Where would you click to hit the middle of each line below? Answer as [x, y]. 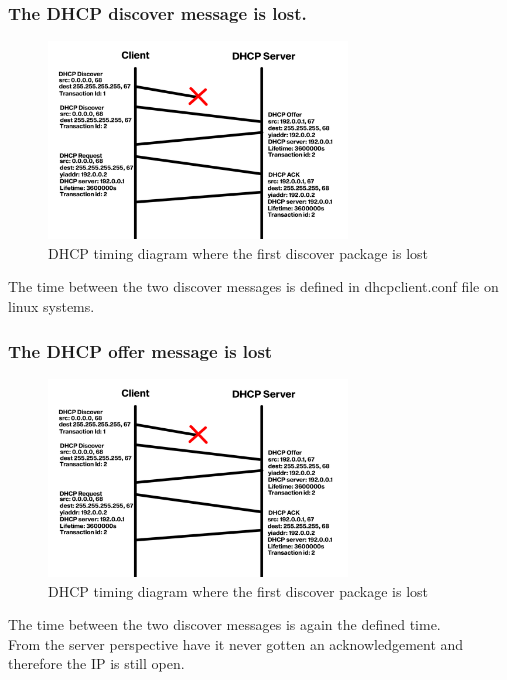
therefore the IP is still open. [96, 663]
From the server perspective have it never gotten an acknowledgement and [236, 643]
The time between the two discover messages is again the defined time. [224, 624]
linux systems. [51, 306]
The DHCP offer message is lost [140, 350]
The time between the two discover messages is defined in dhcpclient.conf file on [253, 286]
